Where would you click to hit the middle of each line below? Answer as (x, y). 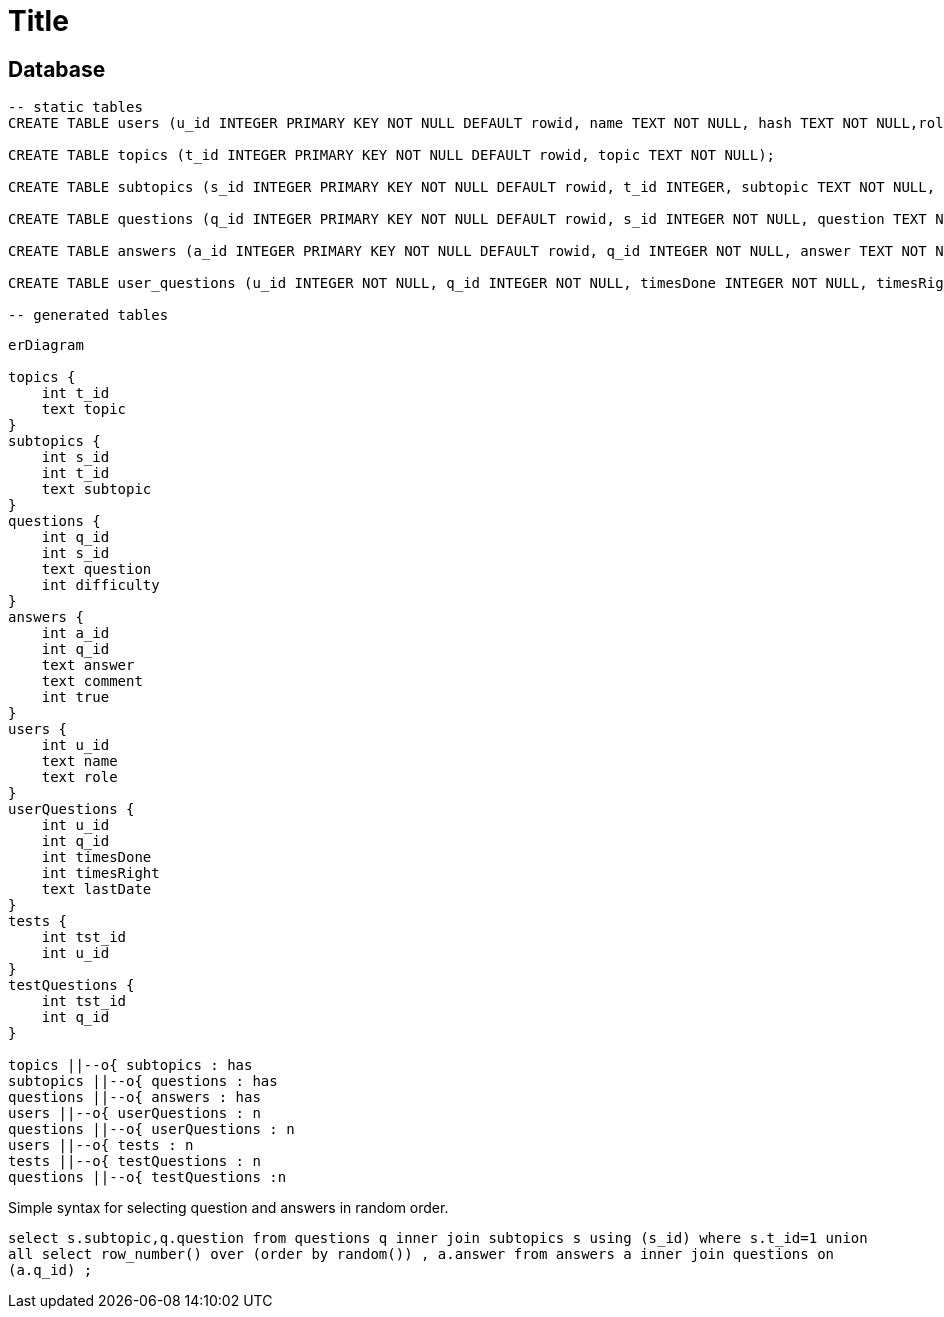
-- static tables (75, 107)
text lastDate (96, 889)
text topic (84, 409)
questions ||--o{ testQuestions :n (147, 1177)
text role (79, 777)
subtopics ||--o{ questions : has (143, 1081)
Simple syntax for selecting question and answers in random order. (228, 1208)
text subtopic (96, 489)
